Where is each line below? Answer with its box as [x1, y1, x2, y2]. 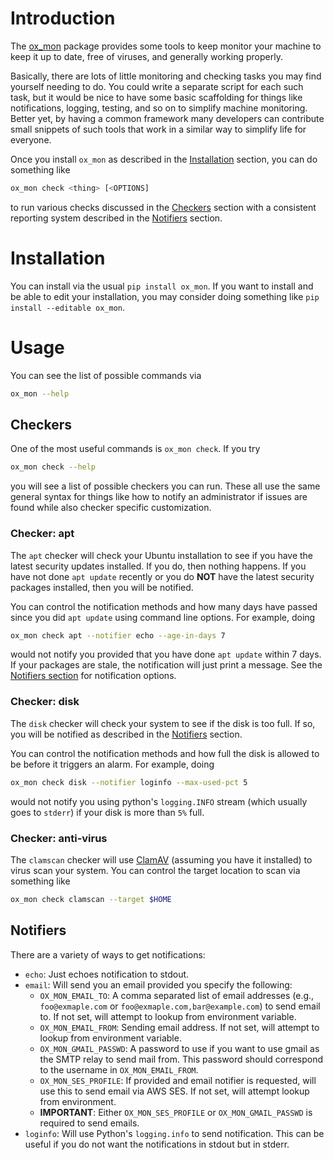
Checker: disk [10, 695, 80, 709]
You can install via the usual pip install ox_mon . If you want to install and [10, 280, 314, 292]
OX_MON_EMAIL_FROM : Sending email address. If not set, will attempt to [39, 1021, 320, 1033]
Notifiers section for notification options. [10, 670, 177, 682]
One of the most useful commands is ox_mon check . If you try [10, 443, 261, 455]
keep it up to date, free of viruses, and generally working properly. [10, 50, 283, 62]
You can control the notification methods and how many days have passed [10, 600, 318, 612]
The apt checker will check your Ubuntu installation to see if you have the [10, 549, 314, 561]
